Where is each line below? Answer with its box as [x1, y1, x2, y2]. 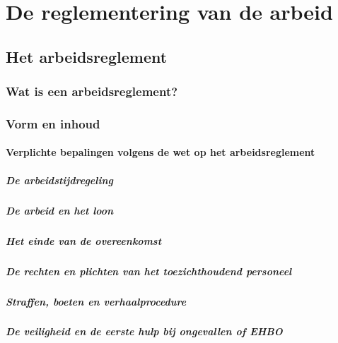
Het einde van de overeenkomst [6, 233, 162, 248]
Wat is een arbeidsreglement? [6, 83, 178, 100]
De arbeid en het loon [6, 203, 114, 217]
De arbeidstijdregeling [6, 172, 113, 187]
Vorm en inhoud [6, 114, 100, 132]
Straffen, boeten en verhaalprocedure [6, 294, 187, 308]
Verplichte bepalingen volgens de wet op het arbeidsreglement [6, 145, 315, 160]
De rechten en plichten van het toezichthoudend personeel [6, 263, 292, 278]
